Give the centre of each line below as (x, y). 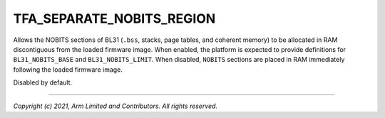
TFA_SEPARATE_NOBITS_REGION (114, 18)
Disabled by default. (43, 82)
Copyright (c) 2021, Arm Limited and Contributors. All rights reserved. (115, 106)
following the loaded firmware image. (68, 69)
